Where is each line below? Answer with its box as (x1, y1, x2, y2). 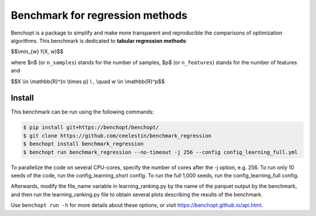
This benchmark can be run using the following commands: (11, 108, 154, 115)
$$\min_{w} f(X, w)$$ (11, 48, 64, 55)
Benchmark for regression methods (11, 9, 187, 22)
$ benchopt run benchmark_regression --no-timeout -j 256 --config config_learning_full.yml (23, 149, 298, 155)
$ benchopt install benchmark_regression (23, 140, 144, 148)
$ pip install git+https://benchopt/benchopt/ (23, 124, 159, 131)
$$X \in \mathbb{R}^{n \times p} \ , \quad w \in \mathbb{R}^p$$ (11, 78, 165, 85)
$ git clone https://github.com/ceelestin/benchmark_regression (23, 132, 212, 139)
